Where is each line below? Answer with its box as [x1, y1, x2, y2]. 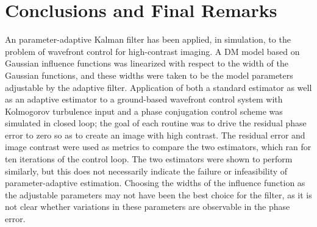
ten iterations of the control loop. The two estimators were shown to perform [5, 153, 293, 165]
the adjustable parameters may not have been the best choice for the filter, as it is [5, 188, 312, 201]
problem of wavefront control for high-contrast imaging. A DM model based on [5, 45, 300, 57]
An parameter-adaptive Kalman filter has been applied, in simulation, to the [5, 33, 291, 46]
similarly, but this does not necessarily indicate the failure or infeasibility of [5, 164, 288, 177]
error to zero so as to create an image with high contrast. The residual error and [5, 128, 305, 141]
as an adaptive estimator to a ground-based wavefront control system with [5, 93, 283, 106]
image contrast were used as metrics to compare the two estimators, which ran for [5, 140, 312, 153]
